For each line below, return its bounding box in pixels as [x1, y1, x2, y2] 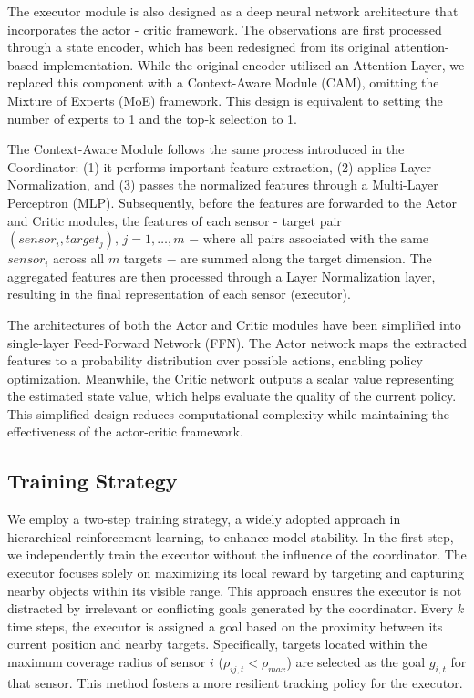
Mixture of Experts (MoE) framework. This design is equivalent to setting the [7, 90, 443, 109]
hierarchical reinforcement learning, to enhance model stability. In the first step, [7, 527, 454, 546]
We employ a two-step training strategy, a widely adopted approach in [7, 509, 401, 529]
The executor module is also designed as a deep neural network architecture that [7, 2, 459, 20]
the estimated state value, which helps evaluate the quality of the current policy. [7, 386, 457, 405]
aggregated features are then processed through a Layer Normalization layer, [7, 266, 436, 285]
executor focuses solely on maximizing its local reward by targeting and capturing [7, 563, 465, 582]
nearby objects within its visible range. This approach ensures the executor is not [7, 580, 462, 600]
